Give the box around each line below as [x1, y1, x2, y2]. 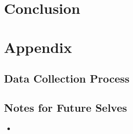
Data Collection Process [4, 71, 130, 86]
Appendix [4, 37, 72, 57]
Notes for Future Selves [4, 99, 127, 115]
